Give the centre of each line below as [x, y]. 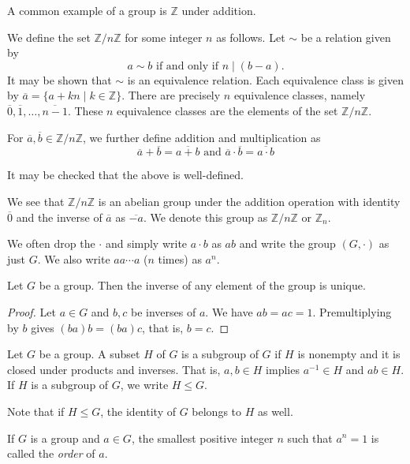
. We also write [74, 258]
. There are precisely [171, 95]
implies [283, 369]
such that [310, 438]
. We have [229, 311]
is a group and [65, 438]
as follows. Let [251, 37]
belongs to [217, 411]
